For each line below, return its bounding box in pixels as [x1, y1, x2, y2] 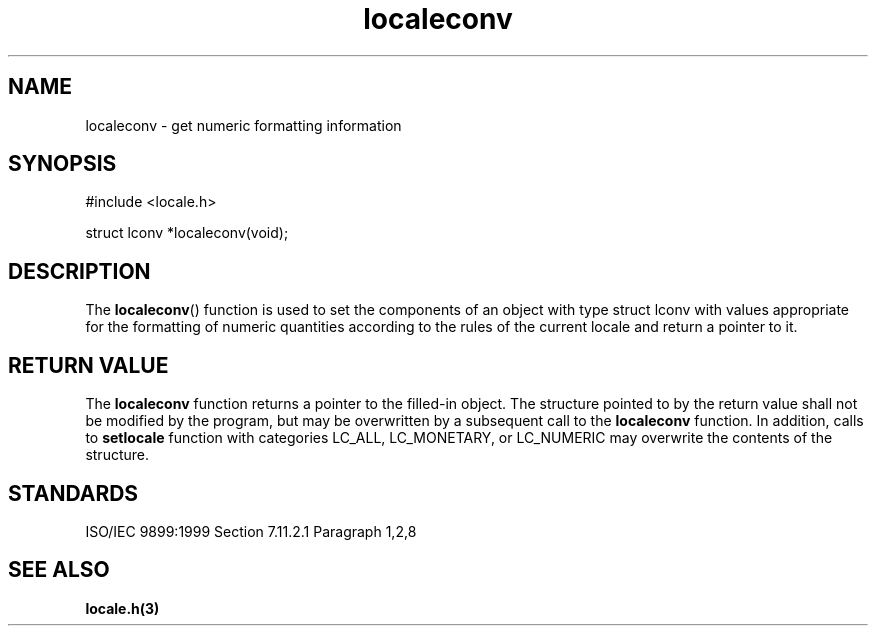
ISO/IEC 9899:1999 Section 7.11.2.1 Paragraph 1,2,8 [85, 522, 417, 540]
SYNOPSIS [8, 151, 117, 177]
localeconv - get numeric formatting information [85, 116, 402, 134]
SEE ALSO [8, 557, 110, 583]
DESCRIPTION [8, 258, 151, 284]
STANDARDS [8, 480, 139, 506]
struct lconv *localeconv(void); [85, 224, 289, 242]
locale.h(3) [85, 599, 160, 617]
